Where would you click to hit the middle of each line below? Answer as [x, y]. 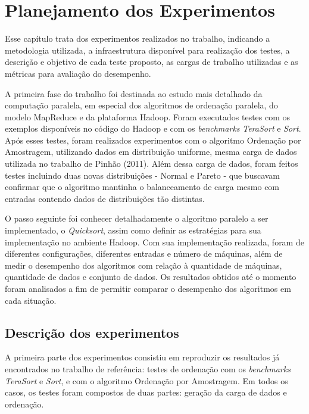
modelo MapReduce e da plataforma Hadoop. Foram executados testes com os [148, 116]
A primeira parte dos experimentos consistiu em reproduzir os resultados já [142, 357]
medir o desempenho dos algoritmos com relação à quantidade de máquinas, [143, 265]
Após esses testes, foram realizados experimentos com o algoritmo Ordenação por [153, 140]
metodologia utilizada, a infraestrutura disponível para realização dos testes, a [147, 50]
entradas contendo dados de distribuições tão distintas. [105, 198]
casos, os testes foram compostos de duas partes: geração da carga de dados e [146, 392]
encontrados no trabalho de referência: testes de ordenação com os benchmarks [148, 368]
